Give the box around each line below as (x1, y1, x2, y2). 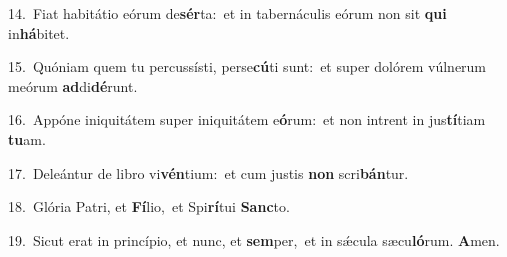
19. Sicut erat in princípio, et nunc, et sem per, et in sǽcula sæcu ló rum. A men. (8, 229, 500, 250)
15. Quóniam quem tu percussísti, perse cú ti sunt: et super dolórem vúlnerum (8, 56, 487, 77)
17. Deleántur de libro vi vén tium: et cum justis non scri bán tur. (8, 162, 409, 183)
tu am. (8, 128, 46, 149)
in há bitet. (8, 22, 70, 43)
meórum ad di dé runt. (8, 75, 138, 96)
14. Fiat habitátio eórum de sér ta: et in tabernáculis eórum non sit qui (8, 3, 447, 23)
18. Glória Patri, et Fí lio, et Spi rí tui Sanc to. (8, 196, 290, 217)
